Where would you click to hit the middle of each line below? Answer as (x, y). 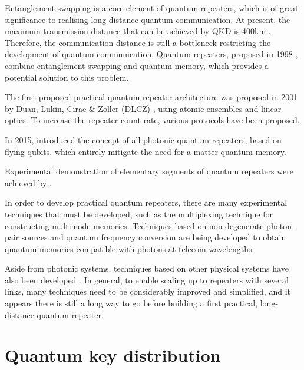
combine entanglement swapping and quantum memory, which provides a (137, 65)
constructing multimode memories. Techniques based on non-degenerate (134, 225)
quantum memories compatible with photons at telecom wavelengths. (130, 248)
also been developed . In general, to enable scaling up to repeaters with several (147, 280)
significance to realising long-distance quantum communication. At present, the (148, 19)
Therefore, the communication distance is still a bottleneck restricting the (138, 42)
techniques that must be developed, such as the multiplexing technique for (139, 214)
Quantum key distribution (113, 355)
